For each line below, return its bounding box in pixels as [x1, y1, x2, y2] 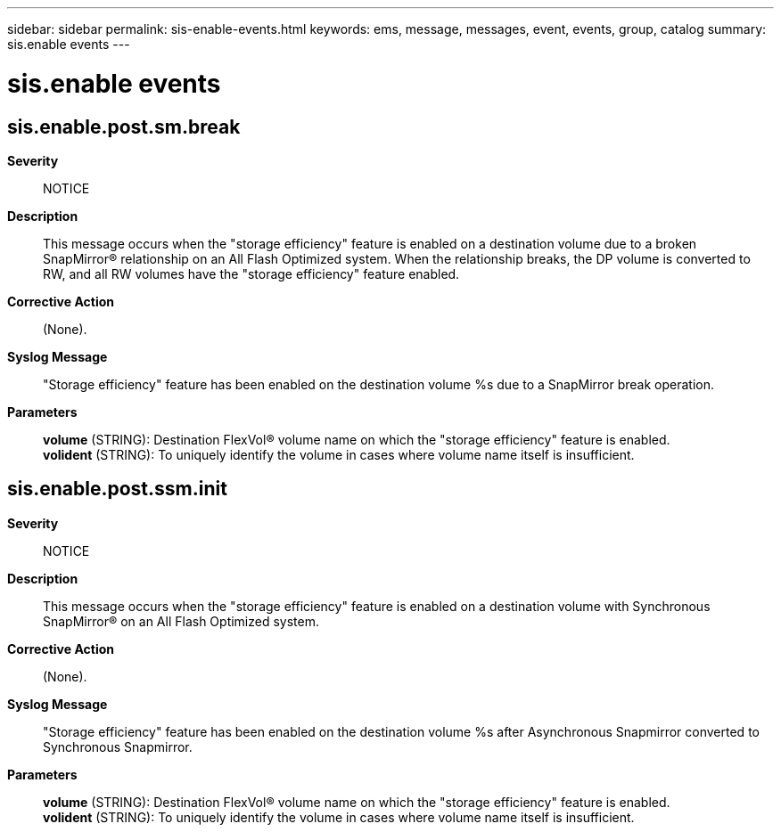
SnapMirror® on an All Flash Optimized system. [43, 613, 320, 629]
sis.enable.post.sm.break [7, 115, 241, 138]
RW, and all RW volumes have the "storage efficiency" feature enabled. [43, 265, 460, 281]
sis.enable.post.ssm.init [7, 477, 227, 501]
